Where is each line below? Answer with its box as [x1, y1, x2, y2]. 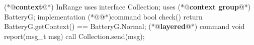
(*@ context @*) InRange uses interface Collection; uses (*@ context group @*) [4, 1, 251, 11]
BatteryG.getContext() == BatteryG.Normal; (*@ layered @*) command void [4, 21, 245, 31]
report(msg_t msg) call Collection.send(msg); [4, 30, 145, 41]
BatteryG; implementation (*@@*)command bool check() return [4, 11, 203, 21]
